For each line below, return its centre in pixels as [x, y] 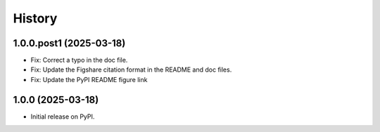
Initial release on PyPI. [63, 117]
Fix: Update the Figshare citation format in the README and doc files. [131, 70]
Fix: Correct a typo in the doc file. [79, 60]
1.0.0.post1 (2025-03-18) [69, 43]
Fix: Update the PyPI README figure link [89, 79]
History [35, 18]
